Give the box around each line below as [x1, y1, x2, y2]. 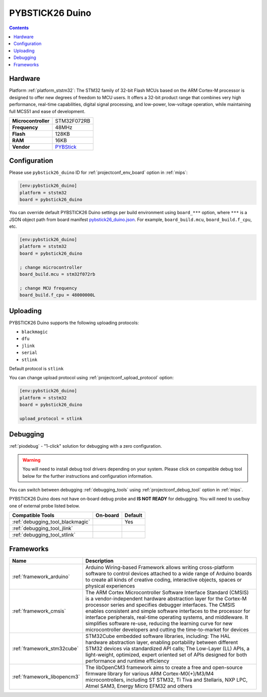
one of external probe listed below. [9, 503, 80, 509]
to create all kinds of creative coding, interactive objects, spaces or [85, 576, 242, 583]
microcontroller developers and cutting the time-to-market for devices [85, 626, 249, 633]
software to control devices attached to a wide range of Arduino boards [85, 570, 252, 577]
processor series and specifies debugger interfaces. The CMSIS [85, 601, 235, 608]
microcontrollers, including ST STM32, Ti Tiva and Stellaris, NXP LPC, [85, 676, 248, 683]
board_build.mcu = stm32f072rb [19, 271, 96, 277]
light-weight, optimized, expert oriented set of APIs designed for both [85, 651, 247, 658]
